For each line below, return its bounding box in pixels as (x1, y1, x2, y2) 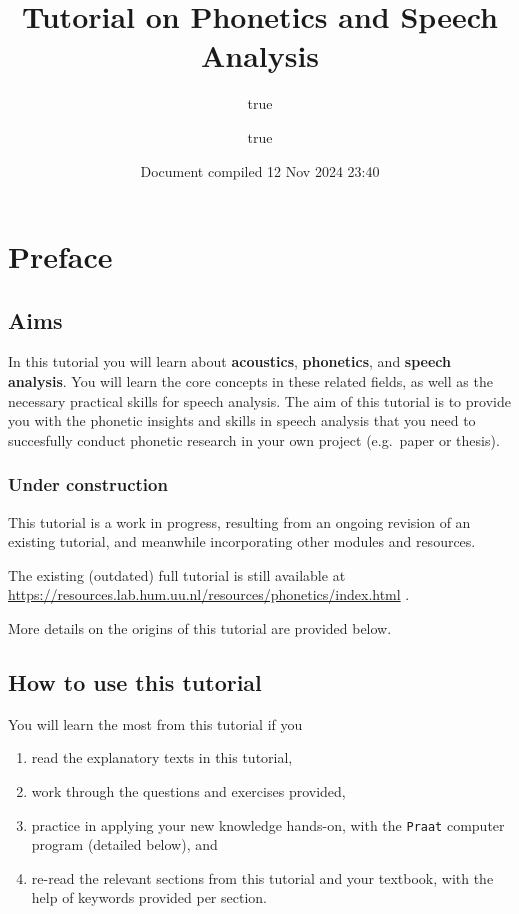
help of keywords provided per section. (31, 887, 267, 908)
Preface (8, 236, 113, 277)
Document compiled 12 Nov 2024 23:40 (140, 160, 380, 181)
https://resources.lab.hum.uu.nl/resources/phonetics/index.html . (8, 584, 410, 605)
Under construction (8, 472, 168, 497)
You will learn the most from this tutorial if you (8, 713, 303, 734)
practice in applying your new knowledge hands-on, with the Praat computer (31, 814, 505, 835)
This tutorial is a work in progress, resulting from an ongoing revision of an (8, 511, 471, 532)
